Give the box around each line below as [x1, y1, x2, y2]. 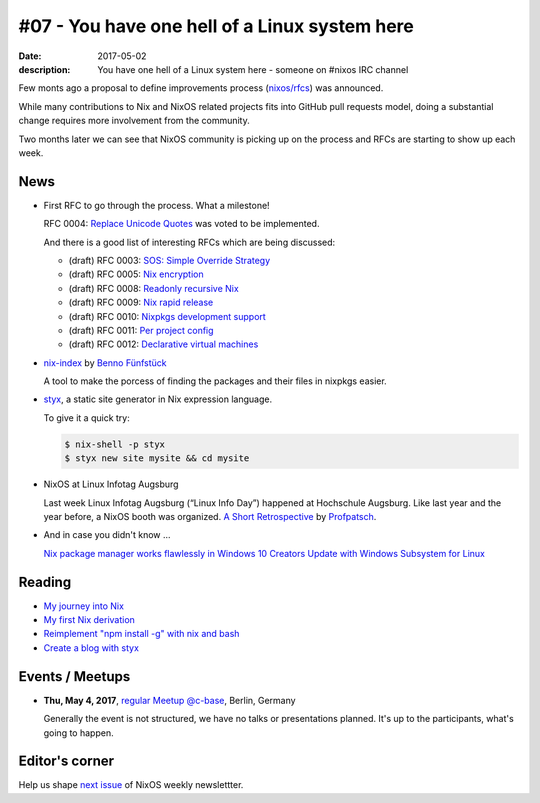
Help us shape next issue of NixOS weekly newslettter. [18, 779, 244, 791]
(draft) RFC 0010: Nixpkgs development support [68, 310, 267, 322]
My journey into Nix [43, 600, 125, 612]
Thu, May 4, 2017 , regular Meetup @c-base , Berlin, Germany [43, 694, 296, 706]
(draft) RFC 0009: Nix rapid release [68, 296, 214, 309]
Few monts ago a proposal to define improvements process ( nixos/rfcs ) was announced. [18, 82, 384, 94]
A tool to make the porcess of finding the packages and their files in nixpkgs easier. [43, 375, 387, 387]
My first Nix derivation [43, 614, 135, 626]
